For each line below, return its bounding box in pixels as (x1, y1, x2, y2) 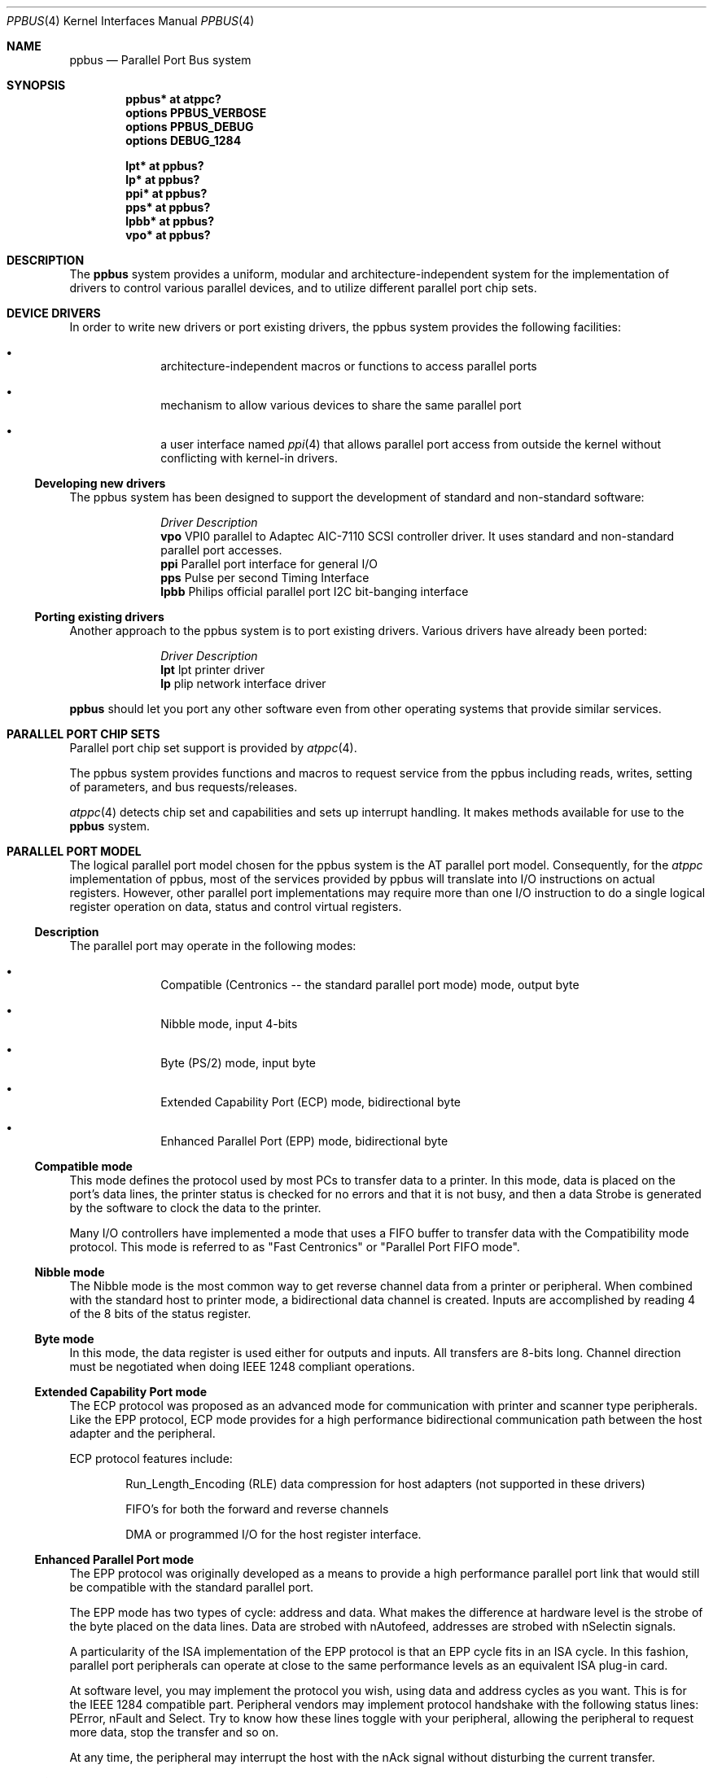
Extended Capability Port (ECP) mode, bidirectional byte (160, 1095, 461, 1109)
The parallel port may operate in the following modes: (69, 939, 356, 952)
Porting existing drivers (34, 610, 164, 624)
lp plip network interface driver (160, 677, 326, 690)
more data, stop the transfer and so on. (69, 1725, 279, 1739)
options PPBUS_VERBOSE (125, 106, 267, 120)
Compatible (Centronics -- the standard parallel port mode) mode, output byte (160, 978, 580, 992)
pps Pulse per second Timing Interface (160, 571, 370, 585)
